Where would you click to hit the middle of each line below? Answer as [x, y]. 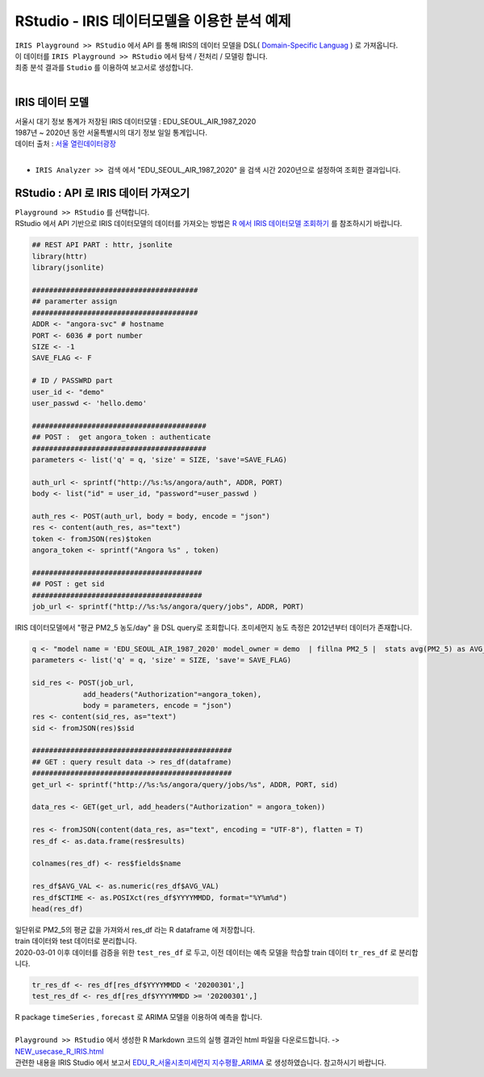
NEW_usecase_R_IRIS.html [59, 1051]
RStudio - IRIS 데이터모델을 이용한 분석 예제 [153, 21]
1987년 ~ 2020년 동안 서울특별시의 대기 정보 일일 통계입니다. [111, 132]
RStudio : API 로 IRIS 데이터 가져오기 [102, 193]
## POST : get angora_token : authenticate [121, 437]
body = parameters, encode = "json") [157, 705]
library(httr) [60, 256]
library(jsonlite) [68, 268]
